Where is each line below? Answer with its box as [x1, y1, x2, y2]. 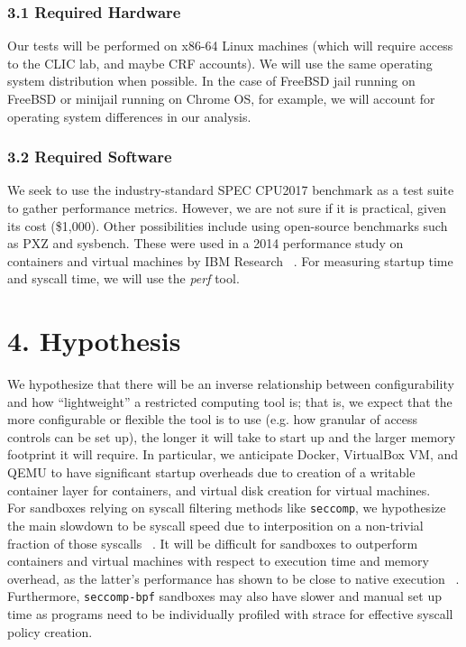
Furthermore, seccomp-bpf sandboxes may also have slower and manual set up [7, 587, 442, 605]
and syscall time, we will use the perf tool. [7, 269, 240, 288]
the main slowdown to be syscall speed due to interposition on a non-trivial [7, 515, 424, 534]
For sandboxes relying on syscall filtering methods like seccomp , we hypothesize [7, 498, 446, 517]
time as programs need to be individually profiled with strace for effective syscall [7, 604, 453, 623]
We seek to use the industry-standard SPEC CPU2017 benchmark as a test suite [7, 180, 454, 199]
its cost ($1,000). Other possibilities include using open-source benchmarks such [7, 216, 448, 235]
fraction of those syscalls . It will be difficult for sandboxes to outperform [7, 533, 418, 552]
